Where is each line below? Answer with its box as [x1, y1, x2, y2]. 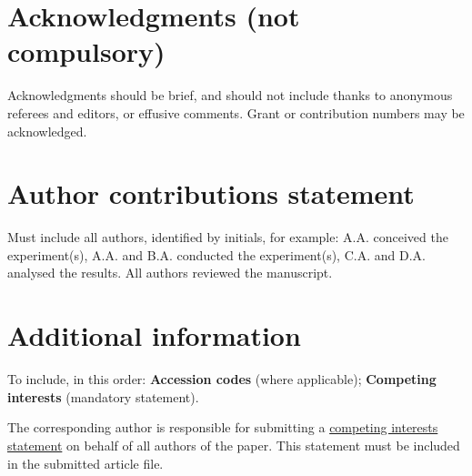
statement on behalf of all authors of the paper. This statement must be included [7, 435, 460, 454]
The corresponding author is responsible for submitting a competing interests [7, 418, 438, 437]
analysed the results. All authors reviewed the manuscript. [7, 263, 333, 282]
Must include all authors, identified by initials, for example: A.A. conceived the [7, 228, 448, 247]
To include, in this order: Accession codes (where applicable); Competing [7, 370, 437, 389]
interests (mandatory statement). [7, 387, 199, 406]
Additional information [7, 317, 301, 354]
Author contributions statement [7, 175, 415, 212]
